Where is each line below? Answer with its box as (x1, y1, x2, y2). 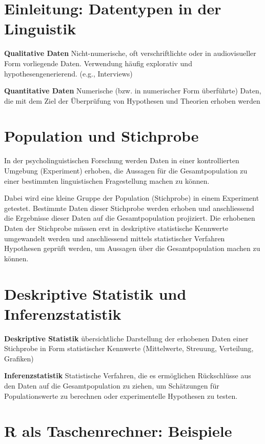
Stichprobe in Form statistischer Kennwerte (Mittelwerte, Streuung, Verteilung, (4, 343, 254, 354)
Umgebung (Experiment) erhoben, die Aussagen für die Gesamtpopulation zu (4, 165, 248, 176)
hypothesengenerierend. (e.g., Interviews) (4, 68, 133, 79)
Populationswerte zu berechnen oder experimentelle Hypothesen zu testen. (4, 390, 238, 401)
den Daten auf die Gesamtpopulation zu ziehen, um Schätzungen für (4, 380, 219, 391)
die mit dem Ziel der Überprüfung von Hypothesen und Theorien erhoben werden (4, 95, 260, 106)
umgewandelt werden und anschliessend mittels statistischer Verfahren (4, 233, 225, 243)
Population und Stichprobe (4, 125, 199, 146)
